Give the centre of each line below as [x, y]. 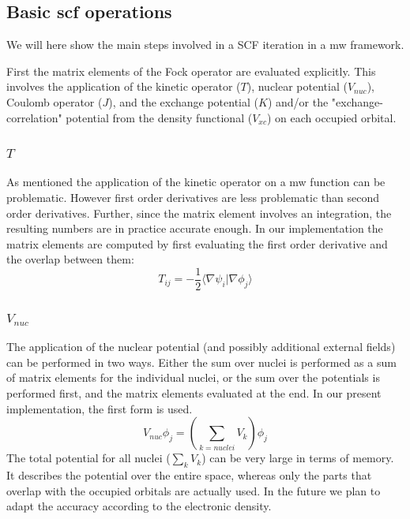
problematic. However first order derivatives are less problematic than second [193, 197]
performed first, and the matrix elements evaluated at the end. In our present [194, 393]
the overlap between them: [70, 259]
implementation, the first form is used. [100, 408]
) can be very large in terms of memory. [298, 458]
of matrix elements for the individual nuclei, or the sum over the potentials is [193, 377]
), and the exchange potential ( [183, 101]
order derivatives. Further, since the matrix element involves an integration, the [199, 213]
